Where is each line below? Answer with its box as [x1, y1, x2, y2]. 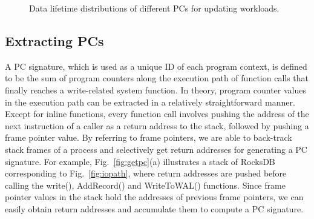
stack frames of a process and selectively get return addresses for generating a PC [5, 143, 307, 155]
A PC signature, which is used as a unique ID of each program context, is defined [5, 59, 307, 72]
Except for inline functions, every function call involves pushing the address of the [5, 107, 309, 120]
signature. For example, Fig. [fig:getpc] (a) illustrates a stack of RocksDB [5, 155, 275, 167]
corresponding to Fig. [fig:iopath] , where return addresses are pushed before [5, 167, 287, 180]
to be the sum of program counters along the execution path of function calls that [5, 72, 309, 84]
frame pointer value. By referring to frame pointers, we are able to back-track [5, 131, 292, 144]
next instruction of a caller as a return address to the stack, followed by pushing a [5, 119, 309, 132]
